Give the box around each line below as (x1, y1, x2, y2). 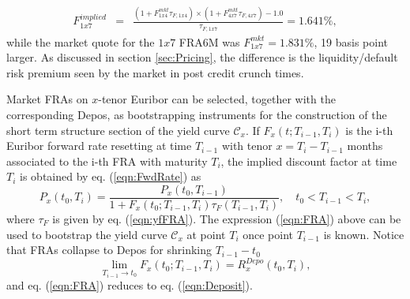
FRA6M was (179, 33, 240, 50)
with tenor (221, 137, 273, 154)
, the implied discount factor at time (220, 152, 397, 169)
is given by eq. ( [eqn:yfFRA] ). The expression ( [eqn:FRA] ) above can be (52, 210, 401, 226)
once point (243, 226, 293, 242)
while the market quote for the (6, 33, 155, 50)
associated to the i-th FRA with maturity (6, 152, 208, 169)
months (347, 137, 383, 154)
